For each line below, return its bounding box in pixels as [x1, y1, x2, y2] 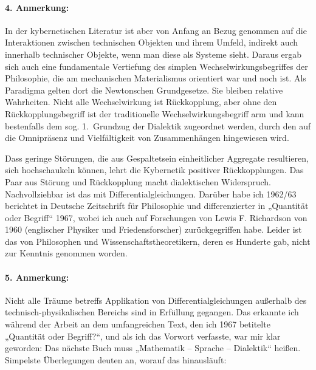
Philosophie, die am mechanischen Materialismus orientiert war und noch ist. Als [5, 72, 306, 84]
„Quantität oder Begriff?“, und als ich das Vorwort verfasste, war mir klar [5, 329, 281, 342]
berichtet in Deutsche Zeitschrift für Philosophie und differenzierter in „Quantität [5, 199, 309, 212]
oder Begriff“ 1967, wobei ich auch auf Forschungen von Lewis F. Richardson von [5, 211, 307, 224]
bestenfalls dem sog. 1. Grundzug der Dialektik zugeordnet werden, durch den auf [5, 119, 311, 132]
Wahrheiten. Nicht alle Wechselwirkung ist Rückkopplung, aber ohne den [5, 95, 277, 108]
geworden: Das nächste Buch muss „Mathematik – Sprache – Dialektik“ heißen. [5, 341, 301, 354]
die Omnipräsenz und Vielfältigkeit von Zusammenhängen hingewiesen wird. [5, 131, 289, 144]
